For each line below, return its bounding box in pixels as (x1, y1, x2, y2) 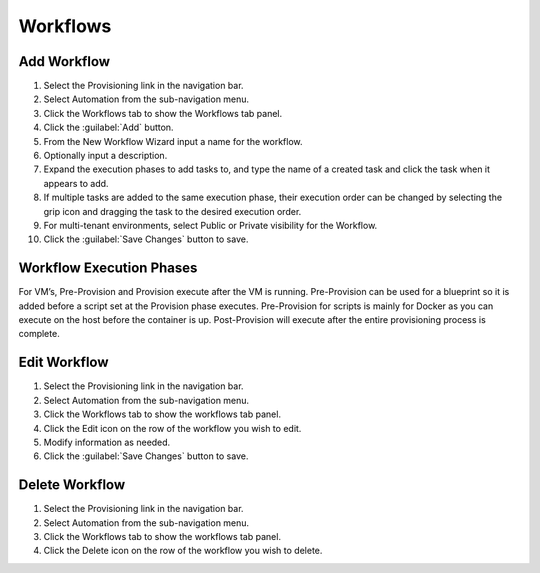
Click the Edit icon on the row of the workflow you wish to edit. (43, 422, 302, 434)
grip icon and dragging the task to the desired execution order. (43, 205, 302, 217)
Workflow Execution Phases (18, 260, 198, 277)
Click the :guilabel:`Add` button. (43, 121, 174, 134)
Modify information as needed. (43, 436, 171, 448)
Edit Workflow (18, 354, 109, 371)
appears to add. (43, 177, 109, 189)
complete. (18, 328, 60, 340)
